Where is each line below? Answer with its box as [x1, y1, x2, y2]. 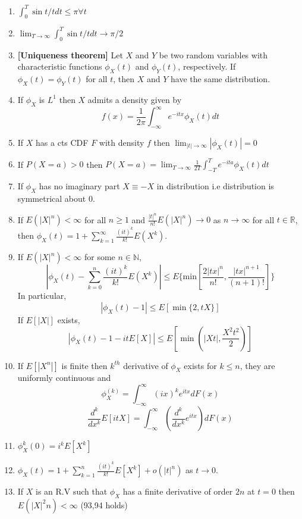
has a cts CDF [36, 136, 89, 148]
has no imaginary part [39, 180, 120, 192]
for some [84, 251, 115, 263]
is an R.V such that [36, 485, 108, 498]
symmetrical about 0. [17, 192, 95, 204]
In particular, [17, 289, 67, 302]
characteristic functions [17, 60, 102, 73]
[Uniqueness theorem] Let [17, 48, 123, 61]
